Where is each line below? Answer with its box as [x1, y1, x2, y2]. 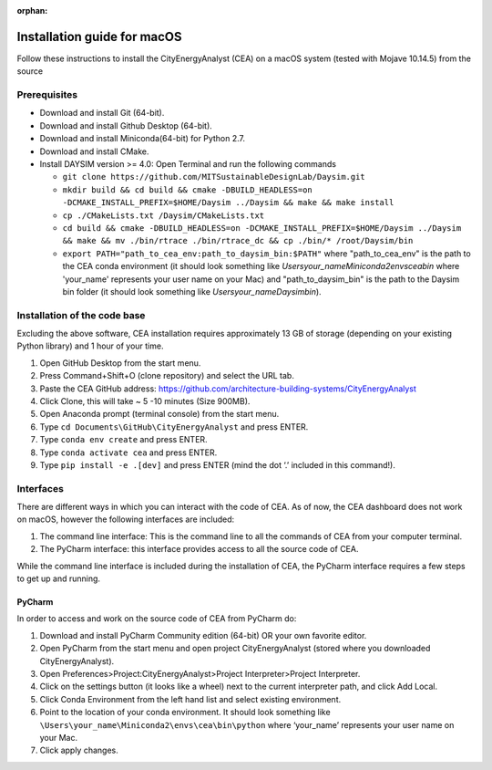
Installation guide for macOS [16, 28, 182, 45]
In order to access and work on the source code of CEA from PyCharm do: [16, 613, 297, 624]
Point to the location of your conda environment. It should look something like [39, 707, 332, 718]
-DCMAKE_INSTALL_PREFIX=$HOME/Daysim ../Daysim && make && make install [62, 197, 395, 208]
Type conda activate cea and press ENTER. [39, 447, 218, 458]
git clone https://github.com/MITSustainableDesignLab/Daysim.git [62, 172, 366, 182]
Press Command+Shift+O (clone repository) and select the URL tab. [39, 370, 295, 381]
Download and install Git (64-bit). [39, 108, 165, 119]
